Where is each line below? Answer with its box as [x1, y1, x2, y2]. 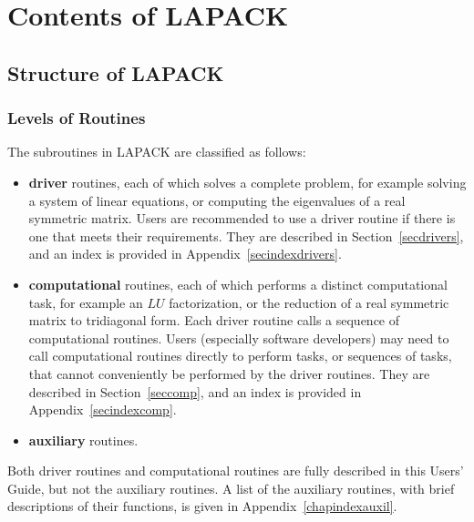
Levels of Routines [7, 107, 146, 129]
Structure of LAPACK [7, 58, 224, 87]
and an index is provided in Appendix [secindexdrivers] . [28, 244, 342, 263]
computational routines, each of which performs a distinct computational [28, 274, 448, 293]
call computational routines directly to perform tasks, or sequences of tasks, [28, 346, 452, 365]
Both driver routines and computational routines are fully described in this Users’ [7, 461, 464, 480]
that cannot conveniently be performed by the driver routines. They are [28, 363, 430, 383]
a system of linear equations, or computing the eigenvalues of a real [28, 190, 406, 210]
